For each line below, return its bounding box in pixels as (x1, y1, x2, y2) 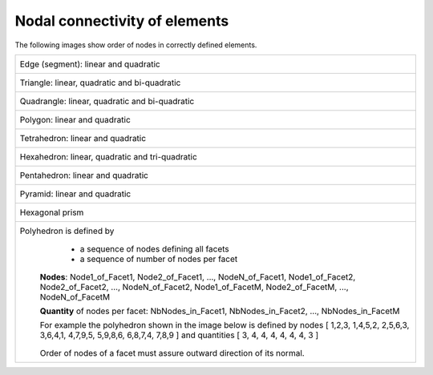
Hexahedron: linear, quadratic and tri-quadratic (19, 151, 198, 162)
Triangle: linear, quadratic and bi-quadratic (19, 77, 181, 88)
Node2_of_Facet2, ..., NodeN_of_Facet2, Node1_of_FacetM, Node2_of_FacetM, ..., (39, 281, 349, 292)
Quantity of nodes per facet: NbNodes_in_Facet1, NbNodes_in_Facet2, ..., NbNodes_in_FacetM (39, 305, 400, 317)
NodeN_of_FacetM (39, 291, 111, 302)
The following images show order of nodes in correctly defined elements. (14, 40, 257, 50)
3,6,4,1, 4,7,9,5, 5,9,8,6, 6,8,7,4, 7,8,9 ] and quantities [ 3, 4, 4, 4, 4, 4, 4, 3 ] (39, 329, 319, 341)
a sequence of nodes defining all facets (79, 243, 230, 254)
